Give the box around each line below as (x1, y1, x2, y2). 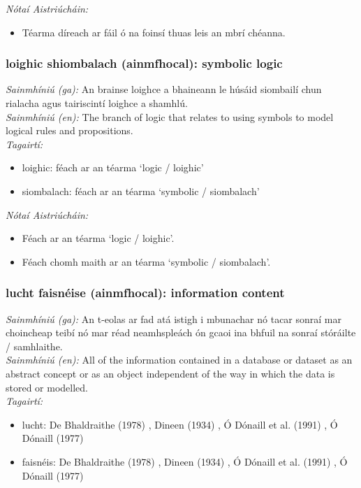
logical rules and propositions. (6, 123, 133, 138)
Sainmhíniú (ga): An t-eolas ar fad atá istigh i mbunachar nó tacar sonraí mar (6, 311, 342, 326)
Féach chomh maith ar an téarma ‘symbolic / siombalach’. (22, 254, 271, 268)
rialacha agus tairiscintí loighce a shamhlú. (6, 96, 188, 110)
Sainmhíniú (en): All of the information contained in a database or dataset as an (6, 352, 353, 367)
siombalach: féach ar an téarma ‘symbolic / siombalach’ (22, 183, 260, 198)
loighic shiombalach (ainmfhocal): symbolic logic (6, 55, 283, 72)
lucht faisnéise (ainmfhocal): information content (6, 284, 285, 301)
